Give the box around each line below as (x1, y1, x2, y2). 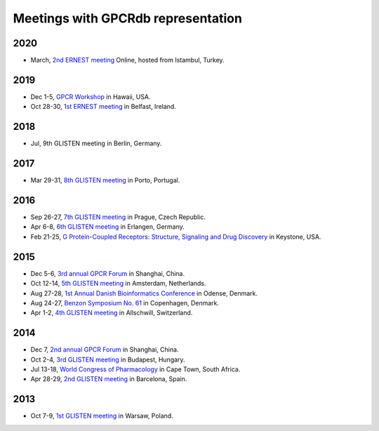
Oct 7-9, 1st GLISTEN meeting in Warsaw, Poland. (30, 411, 173, 420)
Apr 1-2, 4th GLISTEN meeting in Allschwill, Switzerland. (30, 309, 193, 317)
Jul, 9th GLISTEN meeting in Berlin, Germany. (30, 139, 162, 147)
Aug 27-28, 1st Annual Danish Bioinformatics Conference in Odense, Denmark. (30, 289, 258, 298)
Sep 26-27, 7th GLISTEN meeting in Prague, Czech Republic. (30, 213, 206, 221)
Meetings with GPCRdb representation (13, 11, 242, 26)
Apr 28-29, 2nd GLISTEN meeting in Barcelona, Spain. (30, 375, 187, 383)
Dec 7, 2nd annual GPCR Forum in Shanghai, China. (30, 345, 179, 354)
